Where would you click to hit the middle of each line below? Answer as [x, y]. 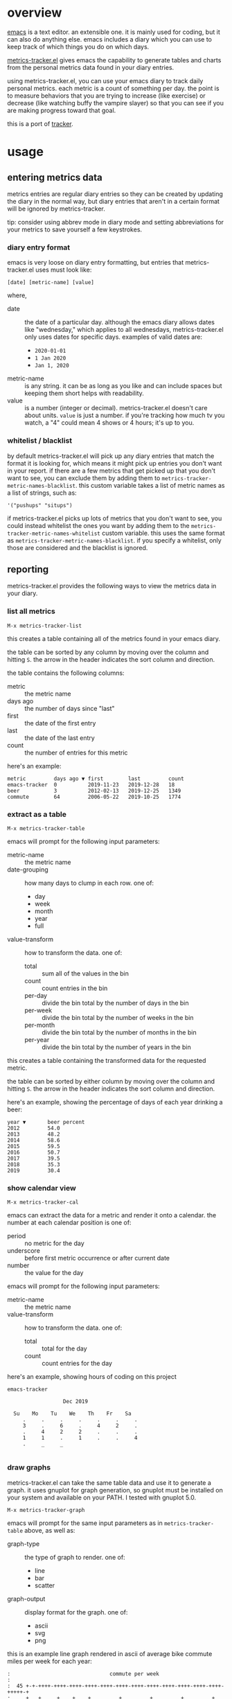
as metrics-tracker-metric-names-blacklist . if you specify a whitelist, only [114, 540]
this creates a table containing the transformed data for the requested [107, 1060]
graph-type [24, 1544]
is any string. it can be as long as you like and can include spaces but [123, 386]
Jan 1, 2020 [52, 366]
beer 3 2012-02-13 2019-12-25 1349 [94, 791]
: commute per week [83, 1674]
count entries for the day [77, 1364]
